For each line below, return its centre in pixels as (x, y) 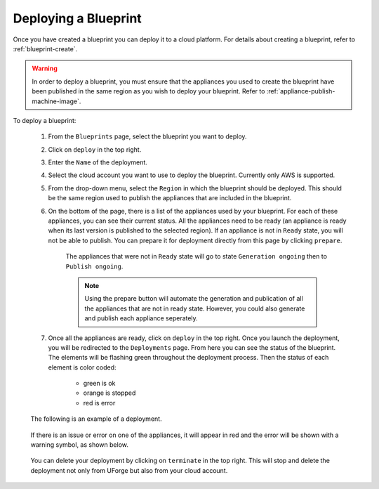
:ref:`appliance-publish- (301, 91)
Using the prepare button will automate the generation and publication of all (194, 299)
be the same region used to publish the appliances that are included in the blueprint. (170, 198)
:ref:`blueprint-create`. (45, 48)
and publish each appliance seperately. (141, 318)
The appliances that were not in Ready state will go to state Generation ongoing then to (197, 256)
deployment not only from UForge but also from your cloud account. (129, 470)
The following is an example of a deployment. (96, 419)
